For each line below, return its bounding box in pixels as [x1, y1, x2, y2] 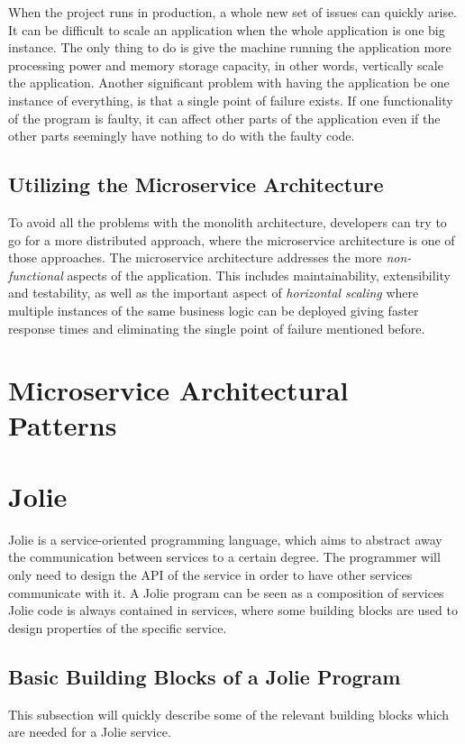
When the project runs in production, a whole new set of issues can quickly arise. [8, 3, 458, 21]
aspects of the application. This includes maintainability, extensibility [67, 265, 451, 284]
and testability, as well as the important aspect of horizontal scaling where [8, 283, 419, 302]
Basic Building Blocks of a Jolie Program [8, 662, 401, 690]
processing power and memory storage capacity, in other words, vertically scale [8, 55, 443, 74]
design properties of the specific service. [8, 618, 227, 637]
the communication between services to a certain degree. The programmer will [8, 547, 441, 566]
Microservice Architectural [8, 372, 349, 409]
